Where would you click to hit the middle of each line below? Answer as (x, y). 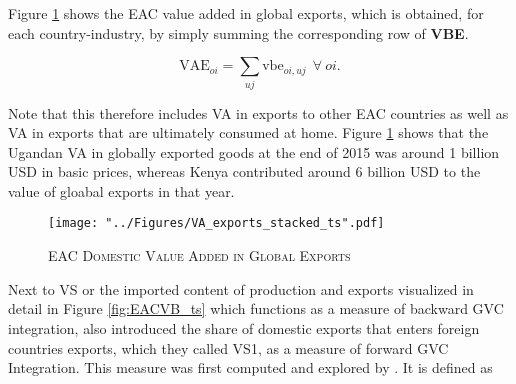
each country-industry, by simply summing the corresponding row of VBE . (238, 32)
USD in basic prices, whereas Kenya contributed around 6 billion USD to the (244, 171)
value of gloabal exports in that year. (121, 190)
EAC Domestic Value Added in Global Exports (199, 255)
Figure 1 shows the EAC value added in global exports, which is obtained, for (246, 13)
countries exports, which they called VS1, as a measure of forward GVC (228, 347)
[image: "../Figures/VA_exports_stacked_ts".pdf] (216, 223)
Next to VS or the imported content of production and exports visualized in (241, 288)
